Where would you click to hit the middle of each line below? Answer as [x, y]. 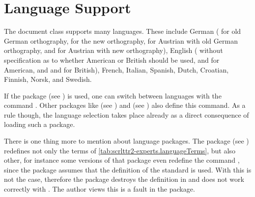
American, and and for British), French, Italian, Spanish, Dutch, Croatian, [116, 69]
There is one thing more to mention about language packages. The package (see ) [127, 141]
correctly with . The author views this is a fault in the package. [99, 189]
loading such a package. [40, 124]
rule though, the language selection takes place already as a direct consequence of [127, 114]
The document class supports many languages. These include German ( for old [123, 31]
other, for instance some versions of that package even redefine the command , [122, 160]
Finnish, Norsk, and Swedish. [48, 79]
